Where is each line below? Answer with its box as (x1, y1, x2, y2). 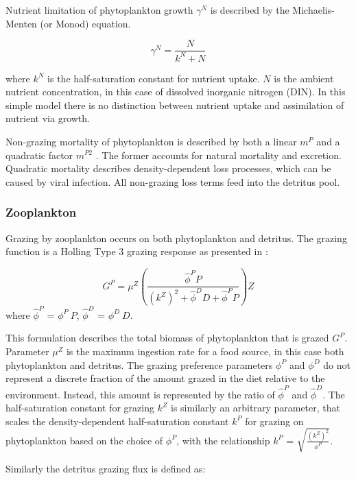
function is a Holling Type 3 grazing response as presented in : (5, 244, 268, 259)
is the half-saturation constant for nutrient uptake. (47, 71, 260, 85)
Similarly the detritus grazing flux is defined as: (5, 461, 206, 475)
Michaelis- (292, 3, 335, 16)
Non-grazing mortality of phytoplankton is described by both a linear (5, 134, 297, 148)
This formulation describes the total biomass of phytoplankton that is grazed (5, 331, 329, 345)
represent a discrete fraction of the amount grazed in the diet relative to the (5, 371, 325, 385)
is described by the (210, 3, 289, 16)
